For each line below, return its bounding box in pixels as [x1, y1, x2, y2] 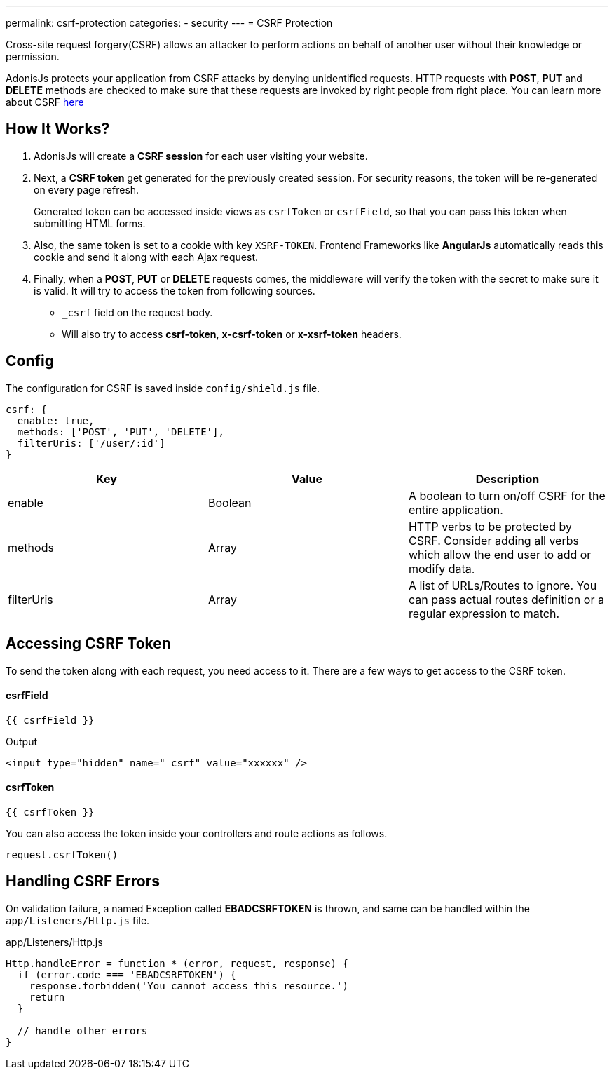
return [29, 991, 65, 1003]
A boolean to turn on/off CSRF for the [408, 488, 606, 503]
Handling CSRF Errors [6, 872, 160, 891]
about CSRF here [6, 96, 84, 108]
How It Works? [6, 120, 110, 138]
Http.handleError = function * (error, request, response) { [6, 957, 348, 969]
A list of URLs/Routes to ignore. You [408, 578, 597, 593]
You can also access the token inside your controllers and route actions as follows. [6, 827, 388, 839]
